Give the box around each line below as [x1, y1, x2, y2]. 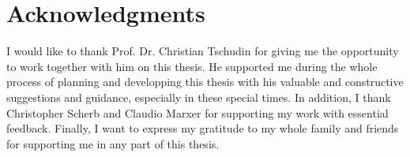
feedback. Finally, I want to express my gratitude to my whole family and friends [6, 120, 399, 136]
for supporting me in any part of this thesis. [6, 135, 220, 151]
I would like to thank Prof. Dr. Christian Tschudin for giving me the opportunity [6, 43, 399, 59]
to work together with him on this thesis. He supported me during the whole [6, 58, 378, 74]
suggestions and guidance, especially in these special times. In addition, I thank [6, 88, 391, 105]
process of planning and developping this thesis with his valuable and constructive [6, 73, 404, 90]
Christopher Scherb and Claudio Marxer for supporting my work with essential [6, 104, 389, 121]
